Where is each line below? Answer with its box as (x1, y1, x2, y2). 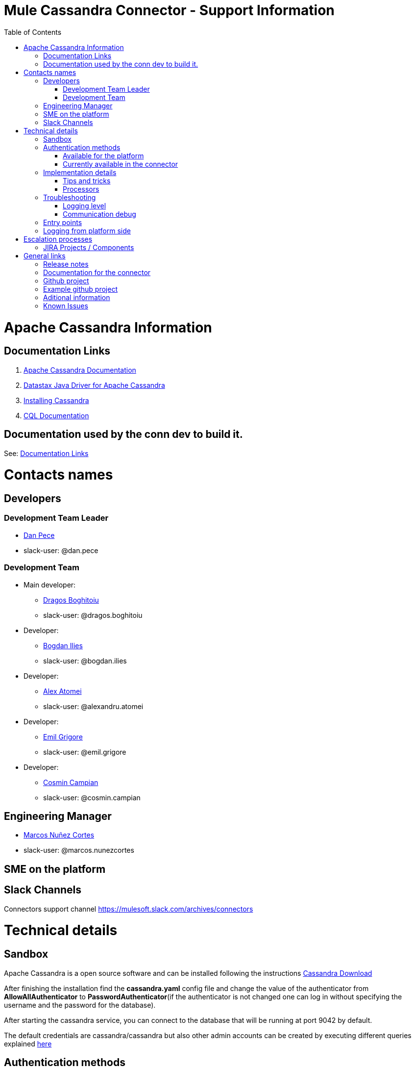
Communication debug (63, 209, 136, 218)
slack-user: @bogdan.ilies (43, 656, 127, 665)
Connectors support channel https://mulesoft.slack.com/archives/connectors (4, 904, 253, 913)
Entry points (43, 218, 82, 227)
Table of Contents (4, 27, 62, 36)
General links (24, 251, 66, 260)
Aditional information (43, 293, 110, 302)
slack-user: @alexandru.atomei (43, 702, 144, 711)
